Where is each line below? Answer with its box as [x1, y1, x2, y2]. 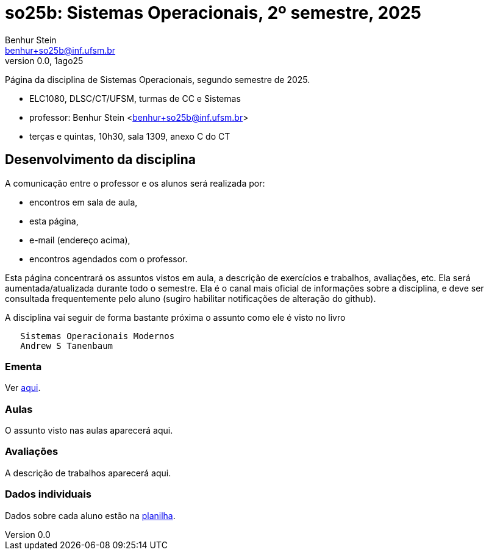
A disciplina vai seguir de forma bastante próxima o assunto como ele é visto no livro [5, 312, 346, 323]
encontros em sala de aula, [29, 196, 138, 207]
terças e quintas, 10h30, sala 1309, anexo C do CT [29, 131, 230, 141]
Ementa [5, 360, 42, 373]
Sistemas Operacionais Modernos [20, 331, 175, 341]
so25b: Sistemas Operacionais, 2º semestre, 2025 [5, 2, 422, 23]
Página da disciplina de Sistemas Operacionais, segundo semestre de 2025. [5, 74, 310, 85]
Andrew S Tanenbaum [20, 340, 113, 351]
